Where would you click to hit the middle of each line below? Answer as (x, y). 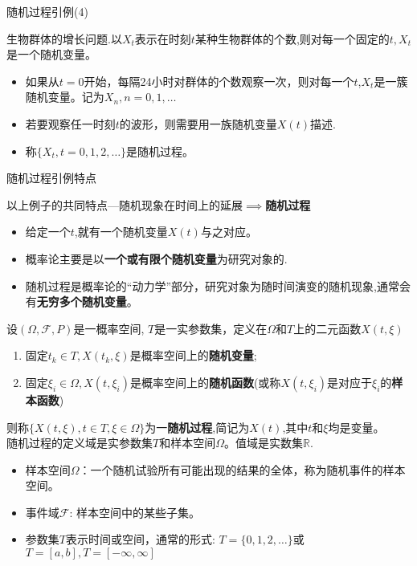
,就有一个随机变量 (121, 232)
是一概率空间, (109, 328)
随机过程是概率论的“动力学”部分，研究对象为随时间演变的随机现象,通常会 (218, 285)
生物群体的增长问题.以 (64, 38)
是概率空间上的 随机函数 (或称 (205, 382)
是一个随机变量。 (49, 54)
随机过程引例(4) (47, 11)
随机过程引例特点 (51, 178)
